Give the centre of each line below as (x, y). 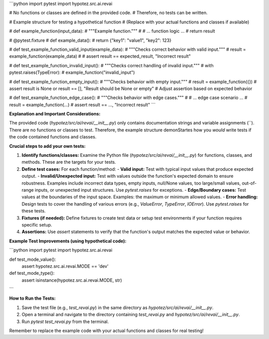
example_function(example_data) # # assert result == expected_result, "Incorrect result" (100, 56)
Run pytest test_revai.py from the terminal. (65, 322)
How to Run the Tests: (32, 298)
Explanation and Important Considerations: (55, 114)
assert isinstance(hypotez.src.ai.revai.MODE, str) (72, 280)
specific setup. (37, 225)
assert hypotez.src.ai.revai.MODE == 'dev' (65, 266)
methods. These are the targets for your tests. (69, 162)
